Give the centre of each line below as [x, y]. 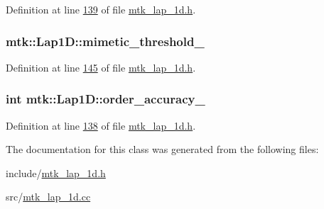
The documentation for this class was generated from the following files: [162, 149]
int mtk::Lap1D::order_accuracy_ [106, 99]
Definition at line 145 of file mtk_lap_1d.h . [101, 67]
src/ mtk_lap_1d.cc [48, 197]
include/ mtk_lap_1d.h [56, 173]
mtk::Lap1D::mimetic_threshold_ [105, 41]
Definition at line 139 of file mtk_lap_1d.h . [101, 9]
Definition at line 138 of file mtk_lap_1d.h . [101, 125]
